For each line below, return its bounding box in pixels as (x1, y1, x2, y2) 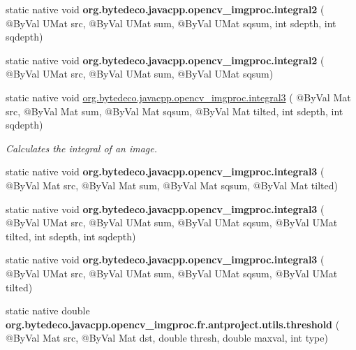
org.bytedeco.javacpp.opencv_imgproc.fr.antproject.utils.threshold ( (6, 316, 340, 331)
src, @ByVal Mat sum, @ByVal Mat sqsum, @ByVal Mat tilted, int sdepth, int (6, 103, 343, 118)
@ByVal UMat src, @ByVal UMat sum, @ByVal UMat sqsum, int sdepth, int (6, 15, 336, 30)
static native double (6, 303, 90, 318)
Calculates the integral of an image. (6, 140, 158, 155)
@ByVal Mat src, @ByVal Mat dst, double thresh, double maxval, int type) (6, 330, 328, 345)
